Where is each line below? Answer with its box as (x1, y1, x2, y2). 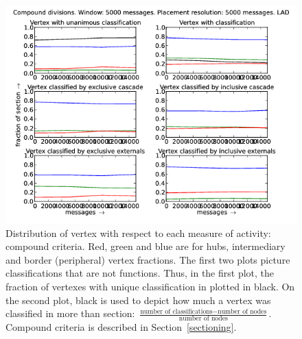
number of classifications (140, 307, 213, 315)
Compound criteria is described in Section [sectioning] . (5, 319, 237, 334)
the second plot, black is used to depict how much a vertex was (5, 292, 271, 307)
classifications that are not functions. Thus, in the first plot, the (5, 266, 275, 280)
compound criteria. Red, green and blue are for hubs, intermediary (5, 239, 286, 253)
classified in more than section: (5, 306, 135, 321)
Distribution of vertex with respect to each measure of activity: (5, 225, 271, 240)
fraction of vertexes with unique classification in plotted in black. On (5, 279, 295, 293)
